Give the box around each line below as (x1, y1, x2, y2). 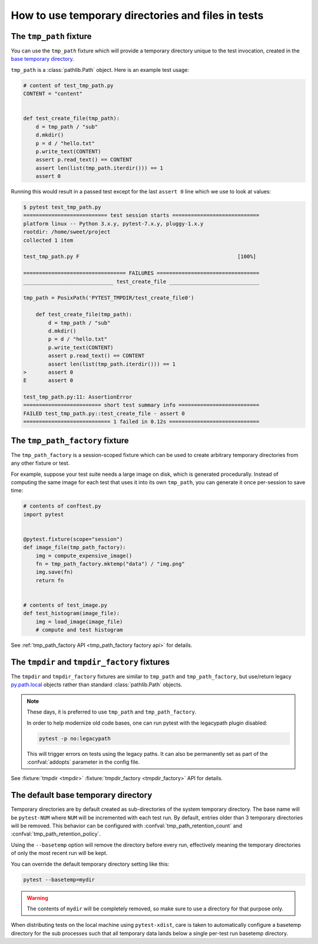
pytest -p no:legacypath (39, 735, 111, 742)
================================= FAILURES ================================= (23, 270, 260, 277)
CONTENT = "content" (23, 90, 82, 97)
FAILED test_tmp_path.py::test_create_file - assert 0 (23, 410, 185, 417)
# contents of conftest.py (23, 503, 101, 509)
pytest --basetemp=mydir (23, 876, 95, 883)
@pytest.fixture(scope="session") (23, 535, 123, 542)
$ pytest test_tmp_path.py (23, 204, 101, 210)
